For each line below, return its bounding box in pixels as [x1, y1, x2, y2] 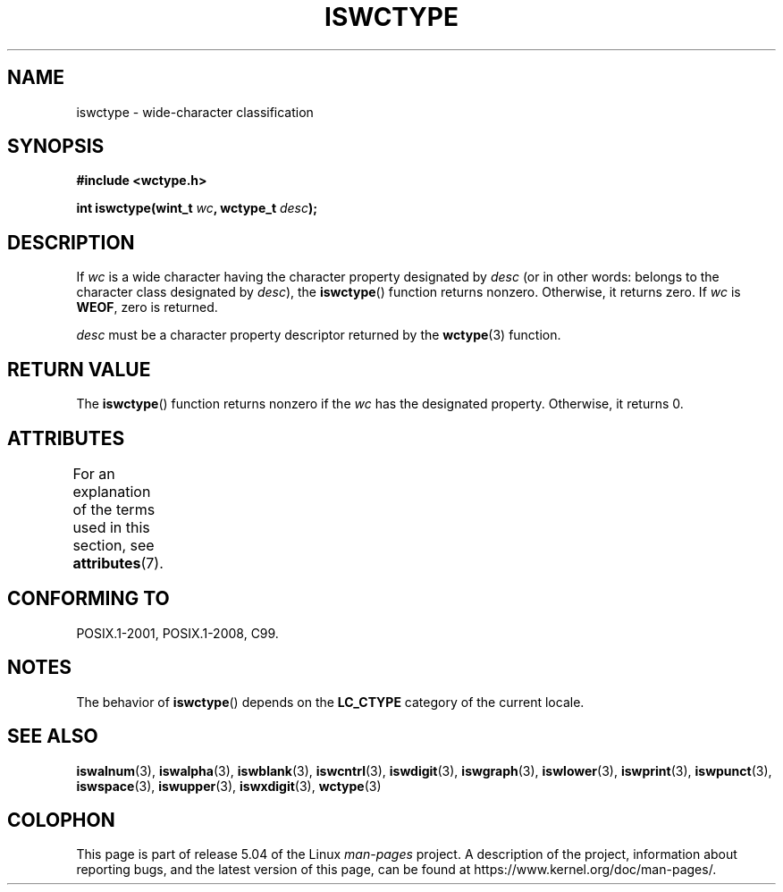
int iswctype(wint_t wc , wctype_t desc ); [76, 200, 318, 216]
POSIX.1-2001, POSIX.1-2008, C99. [76, 625, 279, 641]
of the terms [72, 500, 156, 518]
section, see [72, 535, 155, 554]
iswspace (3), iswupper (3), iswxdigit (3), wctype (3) [76, 778, 382, 794]
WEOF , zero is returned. [76, 299, 218, 316]
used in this [72, 518, 150, 536]
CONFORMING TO [7, 587, 170, 610]
